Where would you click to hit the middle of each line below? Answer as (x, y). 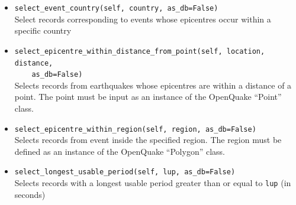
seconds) (30, 194)
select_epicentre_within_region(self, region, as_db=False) (135, 129)
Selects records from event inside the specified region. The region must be (148, 140)
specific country (43, 30)
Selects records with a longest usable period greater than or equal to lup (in (153, 183)
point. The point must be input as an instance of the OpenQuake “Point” (148, 97)
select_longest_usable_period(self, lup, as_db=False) (125, 172)
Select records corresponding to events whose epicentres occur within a (143, 19)
